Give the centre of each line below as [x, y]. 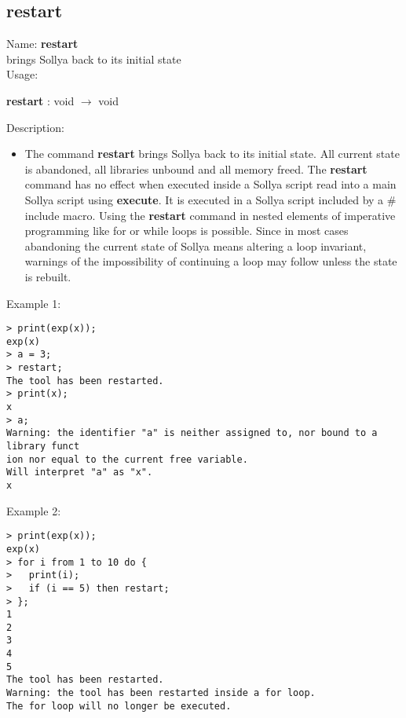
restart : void [40, 100]
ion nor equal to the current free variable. [127, 459]
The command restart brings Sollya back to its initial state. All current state [212, 154]
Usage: [22, 74]
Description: [35, 127]
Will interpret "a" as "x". [80, 473]
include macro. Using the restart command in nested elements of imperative [210, 215]
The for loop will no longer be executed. [119, 706]
